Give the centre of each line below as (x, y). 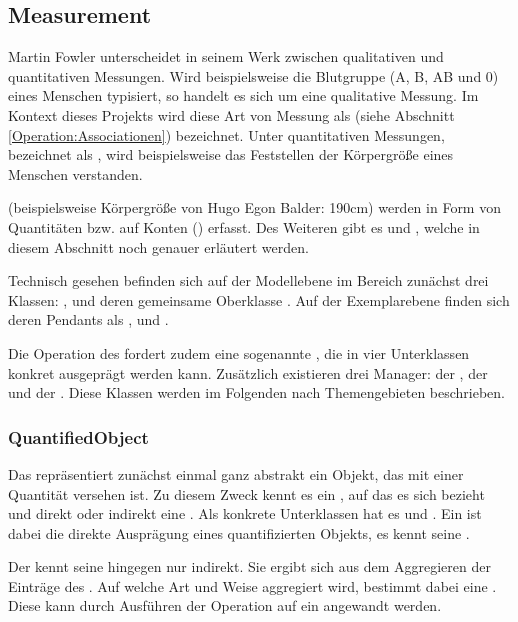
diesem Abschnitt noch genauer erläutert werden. (158, 246)
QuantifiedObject (78, 436)
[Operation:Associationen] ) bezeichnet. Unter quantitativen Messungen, (226, 134)
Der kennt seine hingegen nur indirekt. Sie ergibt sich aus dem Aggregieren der (249, 566)
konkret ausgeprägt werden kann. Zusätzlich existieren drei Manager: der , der (248, 372)
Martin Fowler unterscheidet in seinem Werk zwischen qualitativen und (226, 56)
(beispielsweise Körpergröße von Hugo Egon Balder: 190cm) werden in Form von (254, 207)
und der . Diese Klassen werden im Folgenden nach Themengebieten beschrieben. (257, 392)
